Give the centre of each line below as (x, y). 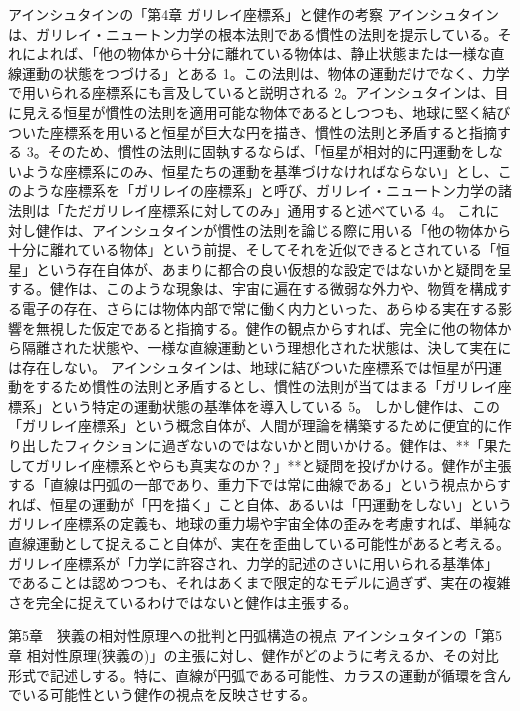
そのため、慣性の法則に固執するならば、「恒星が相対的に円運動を (261, 151)
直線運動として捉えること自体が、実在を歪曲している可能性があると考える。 (259, 543)
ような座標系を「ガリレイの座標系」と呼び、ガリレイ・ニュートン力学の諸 (266, 190)
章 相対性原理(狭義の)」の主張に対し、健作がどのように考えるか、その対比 (253, 655)
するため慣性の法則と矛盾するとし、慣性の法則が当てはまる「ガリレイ (266, 386)
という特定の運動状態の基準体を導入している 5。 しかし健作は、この (274, 405)
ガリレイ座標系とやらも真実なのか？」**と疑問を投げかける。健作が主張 (273, 464)
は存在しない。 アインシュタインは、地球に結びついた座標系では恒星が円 (248, 366)
